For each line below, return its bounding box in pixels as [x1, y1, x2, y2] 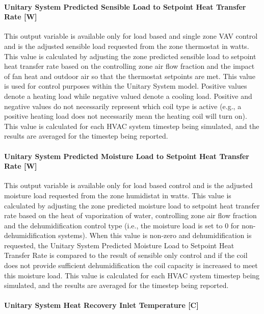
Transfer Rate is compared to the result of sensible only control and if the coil [4, 250, 248, 260]
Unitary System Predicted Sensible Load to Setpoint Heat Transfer [4, 1, 246, 12]
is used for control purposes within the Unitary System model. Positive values [4, 81, 247, 91]
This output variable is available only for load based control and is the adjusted [4, 180, 253, 191]
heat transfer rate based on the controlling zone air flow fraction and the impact [4, 61, 255, 71]
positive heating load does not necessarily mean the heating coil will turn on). [4, 111, 247, 121]
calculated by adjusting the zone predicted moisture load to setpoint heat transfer [4, 200, 260, 211]
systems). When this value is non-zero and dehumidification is [58, 230, 252, 241]
